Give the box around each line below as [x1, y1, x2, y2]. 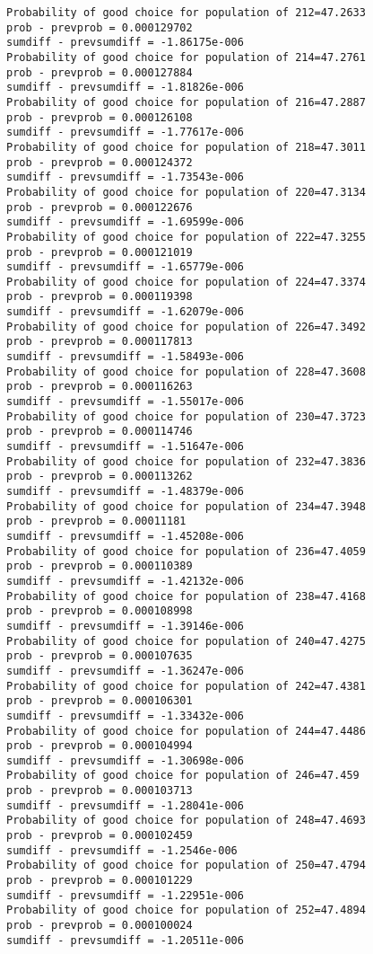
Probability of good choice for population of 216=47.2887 [6, 95, 366, 109]
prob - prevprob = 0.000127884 [6, 66, 193, 79]
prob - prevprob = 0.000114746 [6, 425, 193, 438]
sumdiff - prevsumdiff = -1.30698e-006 [6, 754, 244, 767]
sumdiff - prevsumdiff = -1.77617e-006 [6, 126, 244, 139]
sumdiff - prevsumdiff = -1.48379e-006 [6, 485, 244, 498]
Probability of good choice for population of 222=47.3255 [6, 230, 366, 243]
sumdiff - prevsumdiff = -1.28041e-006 [6, 799, 244, 812]
